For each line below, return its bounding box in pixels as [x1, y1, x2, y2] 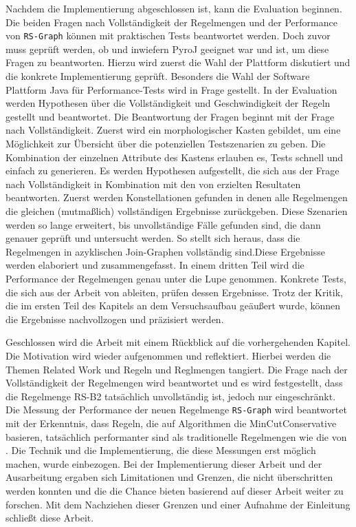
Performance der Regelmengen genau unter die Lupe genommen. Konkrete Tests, [5, 271, 346, 285]
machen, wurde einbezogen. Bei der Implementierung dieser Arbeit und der [5, 456, 322, 471]
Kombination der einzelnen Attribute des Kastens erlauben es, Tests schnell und [5, 149, 344, 164]
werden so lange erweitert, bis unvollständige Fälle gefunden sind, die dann [5, 217, 321, 231]
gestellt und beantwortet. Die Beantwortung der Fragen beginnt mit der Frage [5, 109, 335, 123]
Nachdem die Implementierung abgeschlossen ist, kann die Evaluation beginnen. [5, 1, 342, 15]
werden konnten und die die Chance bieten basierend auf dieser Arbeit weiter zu [5, 483, 344, 497]
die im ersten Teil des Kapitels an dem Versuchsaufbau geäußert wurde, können [5, 298, 341, 313]
